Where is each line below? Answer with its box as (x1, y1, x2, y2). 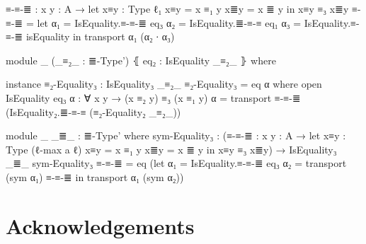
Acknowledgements (6, 211, 195, 240)
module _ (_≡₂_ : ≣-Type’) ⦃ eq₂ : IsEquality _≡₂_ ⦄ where (6, 52, 276, 67)
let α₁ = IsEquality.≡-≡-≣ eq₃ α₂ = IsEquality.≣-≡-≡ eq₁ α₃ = (37, 15, 302, 30)
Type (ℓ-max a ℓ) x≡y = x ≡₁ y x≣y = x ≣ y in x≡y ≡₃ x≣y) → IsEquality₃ (6, 141, 337, 156)
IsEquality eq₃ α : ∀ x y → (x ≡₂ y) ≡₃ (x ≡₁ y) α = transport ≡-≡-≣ (6, 90, 301, 105)
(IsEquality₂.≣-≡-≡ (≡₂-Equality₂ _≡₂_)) (6, 104, 181, 119)
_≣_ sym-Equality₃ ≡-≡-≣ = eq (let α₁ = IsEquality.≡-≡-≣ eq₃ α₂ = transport (6, 156, 347, 170)
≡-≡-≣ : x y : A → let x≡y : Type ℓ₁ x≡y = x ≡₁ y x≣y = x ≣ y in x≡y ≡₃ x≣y (6, 1, 349, 16)
